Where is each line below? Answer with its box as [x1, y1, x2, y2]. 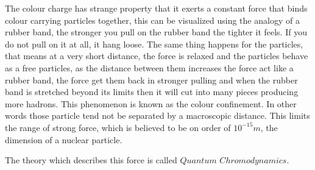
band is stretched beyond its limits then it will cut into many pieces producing [5, 85, 299, 98]
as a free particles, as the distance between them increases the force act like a [5, 61, 294, 74]
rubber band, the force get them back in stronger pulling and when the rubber [5, 73, 298, 86]
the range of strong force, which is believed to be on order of [5, 121, 231, 133]
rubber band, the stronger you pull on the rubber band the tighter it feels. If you [5, 26, 307, 38]
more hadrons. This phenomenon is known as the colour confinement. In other [5, 97, 297, 110]
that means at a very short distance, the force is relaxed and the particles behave [5, 49, 308, 62]
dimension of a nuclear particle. [5, 133, 122, 146]
